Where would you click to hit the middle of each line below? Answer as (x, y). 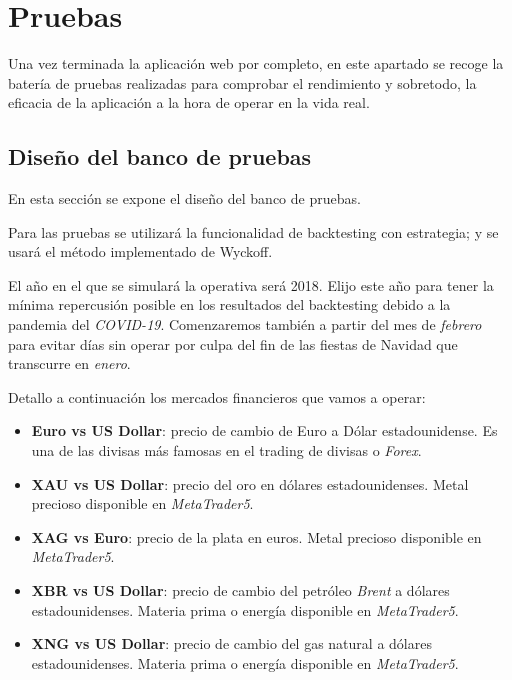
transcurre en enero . (69, 363)
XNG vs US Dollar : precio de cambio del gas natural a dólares (231, 643)
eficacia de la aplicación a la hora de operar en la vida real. (189, 102)
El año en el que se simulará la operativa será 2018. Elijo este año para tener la (251, 284)
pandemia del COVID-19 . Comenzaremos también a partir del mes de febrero (245, 324)
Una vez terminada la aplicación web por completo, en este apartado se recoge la (256, 63)
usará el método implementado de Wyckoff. (140, 251)
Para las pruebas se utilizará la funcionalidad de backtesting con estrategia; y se (253, 231)
